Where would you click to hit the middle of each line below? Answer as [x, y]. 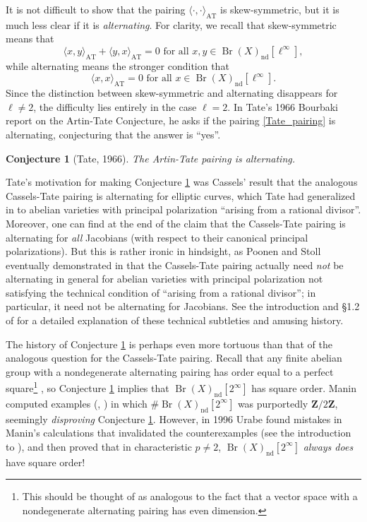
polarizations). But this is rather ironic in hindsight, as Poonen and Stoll [163, 251]
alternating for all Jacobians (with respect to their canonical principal [157, 237]
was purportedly [273, 403]
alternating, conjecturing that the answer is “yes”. [113, 134]
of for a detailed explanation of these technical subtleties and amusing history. [175, 320]
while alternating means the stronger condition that [118, 65]
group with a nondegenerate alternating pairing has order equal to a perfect [170, 371]
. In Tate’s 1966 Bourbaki [283, 106]
